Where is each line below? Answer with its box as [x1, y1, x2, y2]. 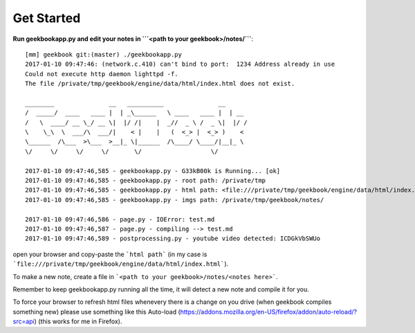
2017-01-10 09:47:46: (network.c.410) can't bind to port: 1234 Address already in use [25, 60, 335, 69]
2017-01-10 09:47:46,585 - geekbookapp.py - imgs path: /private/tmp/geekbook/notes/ [25, 196, 324, 204]
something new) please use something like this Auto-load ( [12, 307, 181, 316]
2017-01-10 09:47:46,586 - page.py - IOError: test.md [25, 215, 215, 223]
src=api [12, 317, 35, 325]
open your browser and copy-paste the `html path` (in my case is [12, 250, 207, 258]
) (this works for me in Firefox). [34, 317, 122, 325]
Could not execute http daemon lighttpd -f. [25, 70, 179, 78]
